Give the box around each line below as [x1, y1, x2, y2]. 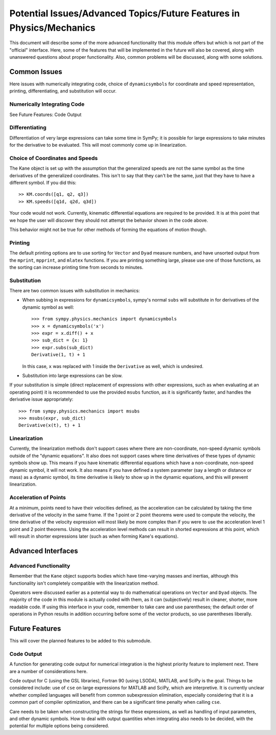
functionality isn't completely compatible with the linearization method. [9, 580, 159, 586]
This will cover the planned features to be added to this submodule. [9, 638, 152, 644]
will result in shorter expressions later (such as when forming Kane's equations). [9, 533, 179, 539]
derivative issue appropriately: [9, 396, 74, 402]
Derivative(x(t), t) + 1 [18, 422, 81, 428]
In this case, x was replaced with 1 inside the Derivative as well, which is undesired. [22, 363, 204, 369]
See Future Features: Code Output [9, 111, 82, 118]
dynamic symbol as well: [22, 304, 74, 310]
